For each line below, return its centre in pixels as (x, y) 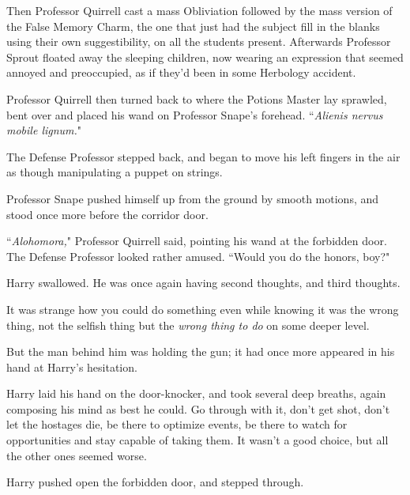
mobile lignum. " (44, 130)
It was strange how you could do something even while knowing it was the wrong (203, 309)
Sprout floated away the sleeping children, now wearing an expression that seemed (205, 57)
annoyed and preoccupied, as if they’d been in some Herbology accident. (181, 72)
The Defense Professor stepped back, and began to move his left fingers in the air (203, 156)
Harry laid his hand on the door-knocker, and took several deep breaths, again (196, 393)
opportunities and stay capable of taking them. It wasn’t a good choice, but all (197, 440)
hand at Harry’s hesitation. (72, 367)
